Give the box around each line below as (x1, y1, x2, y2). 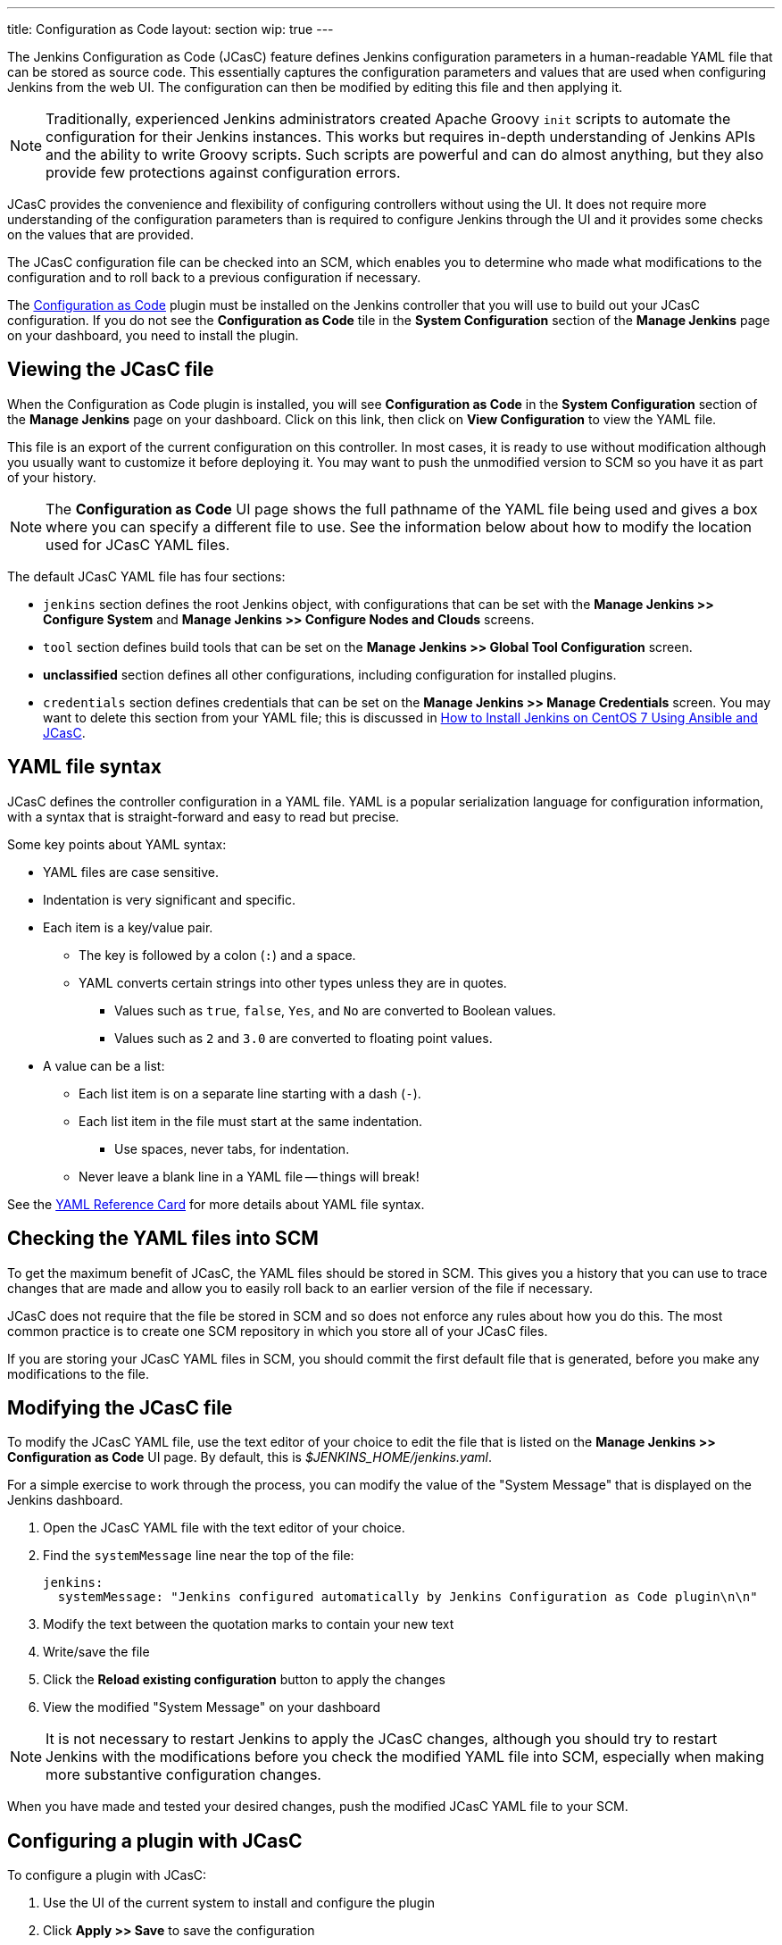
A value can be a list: (43, 1057, 165, 1073)
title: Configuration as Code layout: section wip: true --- (7, 21, 334, 37)
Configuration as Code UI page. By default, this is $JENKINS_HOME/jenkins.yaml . (7, 1449, 492, 1465)
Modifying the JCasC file (7, 1396, 233, 1419)
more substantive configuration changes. (46, 1766, 321, 1784)
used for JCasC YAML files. (46, 535, 230, 554)
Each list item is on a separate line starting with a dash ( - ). (79, 1085, 421, 1101)
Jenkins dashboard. (7, 1492, 123, 1508)
